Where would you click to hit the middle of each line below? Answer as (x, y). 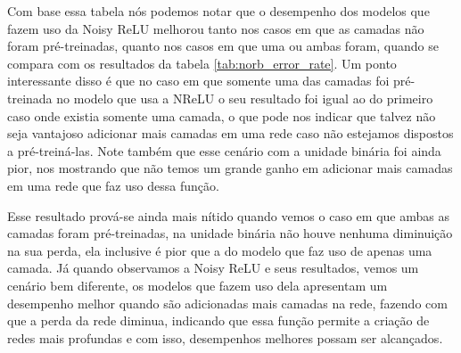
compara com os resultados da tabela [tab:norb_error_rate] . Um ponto (202, 63)
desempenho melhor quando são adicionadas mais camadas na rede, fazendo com (227, 303)
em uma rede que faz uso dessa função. (113, 185)
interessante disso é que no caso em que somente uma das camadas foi (198, 81)
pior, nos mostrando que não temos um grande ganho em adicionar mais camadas (230, 168)
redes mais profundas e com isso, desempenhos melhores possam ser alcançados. (225, 337)
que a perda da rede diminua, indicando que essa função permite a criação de (218, 320)
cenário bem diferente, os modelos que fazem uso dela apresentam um (198, 285)
